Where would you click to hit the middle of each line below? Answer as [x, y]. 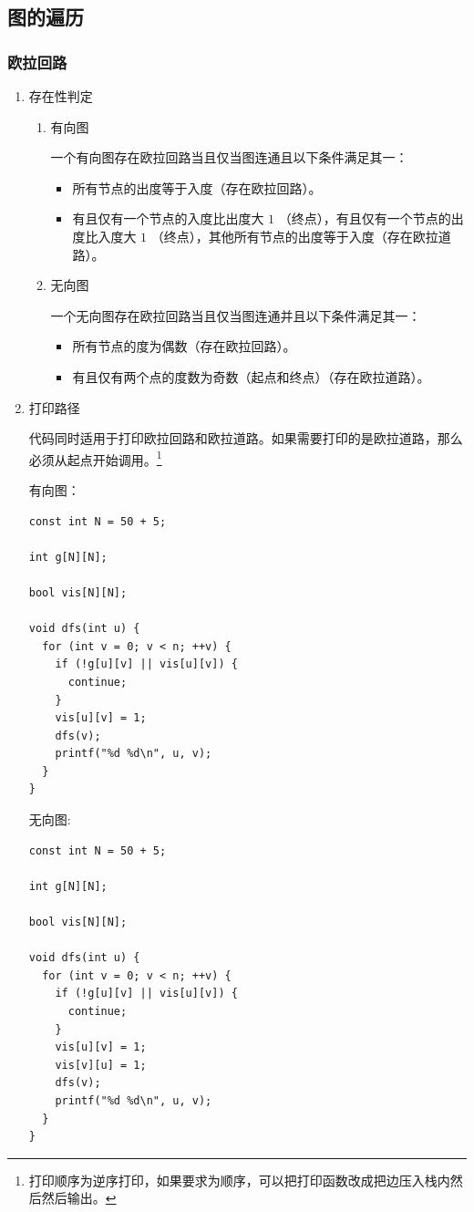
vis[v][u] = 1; [101, 1065]
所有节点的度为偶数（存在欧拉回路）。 [184, 346]
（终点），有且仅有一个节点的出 [371, 218]
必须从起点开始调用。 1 [95, 458]
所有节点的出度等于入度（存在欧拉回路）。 [197, 187]
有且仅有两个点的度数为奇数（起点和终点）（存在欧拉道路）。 [251, 376]
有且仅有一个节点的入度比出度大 [168, 218]
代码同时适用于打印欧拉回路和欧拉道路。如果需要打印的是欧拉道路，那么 [246, 438]
